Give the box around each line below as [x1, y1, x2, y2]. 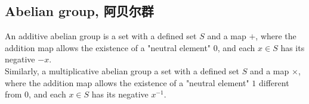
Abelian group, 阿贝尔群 [5, 2, 154, 20]
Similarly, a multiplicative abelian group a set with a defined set [5, 64, 240, 77]
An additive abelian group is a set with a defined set [5, 30, 197, 42]
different [259, 76, 289, 89]
